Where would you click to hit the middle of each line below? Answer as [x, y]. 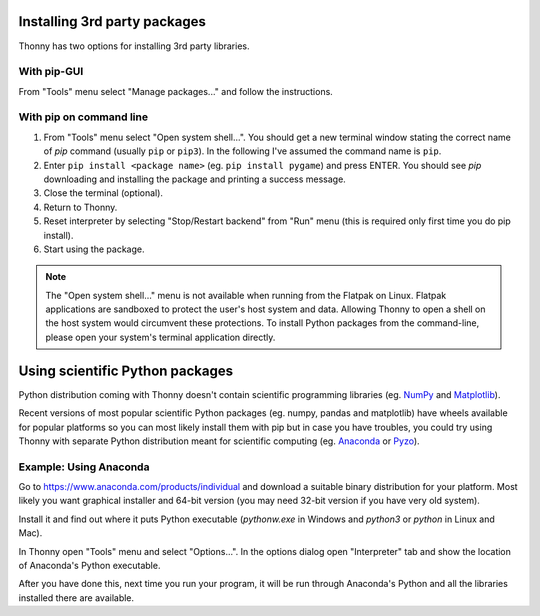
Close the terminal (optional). [103, 193]
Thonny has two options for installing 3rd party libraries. [134, 46]
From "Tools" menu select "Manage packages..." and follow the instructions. [176, 91]
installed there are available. [76, 597]
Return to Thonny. [80, 207]
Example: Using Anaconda [84, 467]
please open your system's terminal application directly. [160, 337]
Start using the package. [94, 249]
